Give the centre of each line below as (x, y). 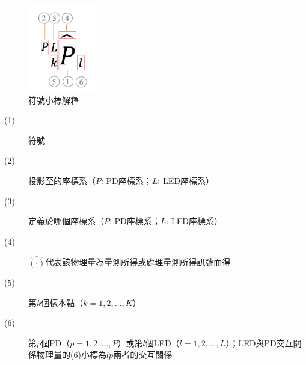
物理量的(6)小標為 (71, 354)
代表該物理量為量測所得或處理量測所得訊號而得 (138, 262)
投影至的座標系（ (62, 180)
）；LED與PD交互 (259, 342)
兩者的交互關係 (143, 354)
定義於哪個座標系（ (66, 221)
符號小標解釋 (54, 100)
